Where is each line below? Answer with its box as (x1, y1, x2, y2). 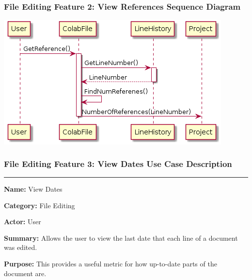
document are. (4, 268, 47, 278)
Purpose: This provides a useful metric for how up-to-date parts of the (4, 259, 217, 268)
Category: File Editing (4, 200, 75, 210)
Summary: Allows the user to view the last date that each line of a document (4, 232, 238, 243)
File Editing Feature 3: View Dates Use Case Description (4, 157, 232, 169)
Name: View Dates (4, 184, 63, 194)
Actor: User (4, 216, 41, 227)
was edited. (4, 242, 37, 252)
